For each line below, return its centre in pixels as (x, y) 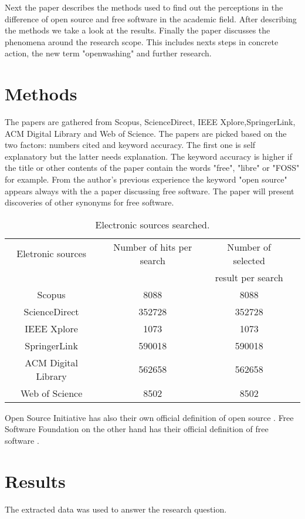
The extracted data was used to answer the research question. (116, 509)
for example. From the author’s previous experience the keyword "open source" (146, 179)
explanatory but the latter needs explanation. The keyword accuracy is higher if (148, 156)
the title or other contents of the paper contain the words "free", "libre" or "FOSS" (152, 168)
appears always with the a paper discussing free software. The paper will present (150, 191)
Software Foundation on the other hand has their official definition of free (137, 429)
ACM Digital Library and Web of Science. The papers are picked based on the (146, 133)
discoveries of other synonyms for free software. (89, 202)
